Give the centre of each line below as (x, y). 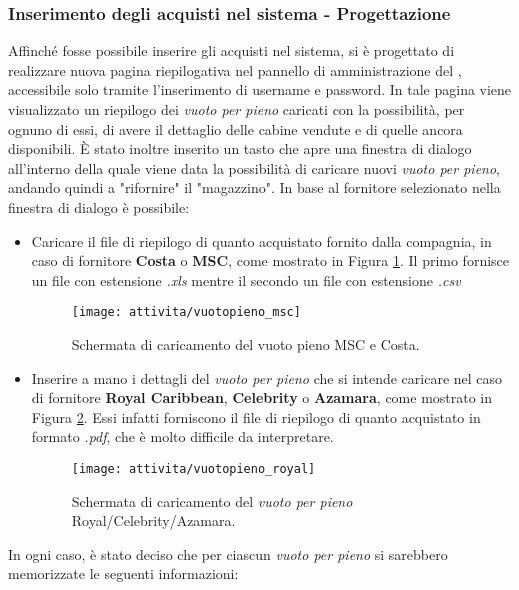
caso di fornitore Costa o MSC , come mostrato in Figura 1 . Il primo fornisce (270, 260)
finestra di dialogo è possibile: (99, 206)
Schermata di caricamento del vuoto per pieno (212, 500)
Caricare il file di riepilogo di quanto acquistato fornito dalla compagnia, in (261, 240)
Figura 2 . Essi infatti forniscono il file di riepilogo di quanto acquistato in (256, 416)
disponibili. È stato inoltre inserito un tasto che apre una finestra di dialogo (240, 148)
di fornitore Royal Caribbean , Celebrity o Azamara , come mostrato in (262, 397)
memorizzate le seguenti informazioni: (123, 573)
